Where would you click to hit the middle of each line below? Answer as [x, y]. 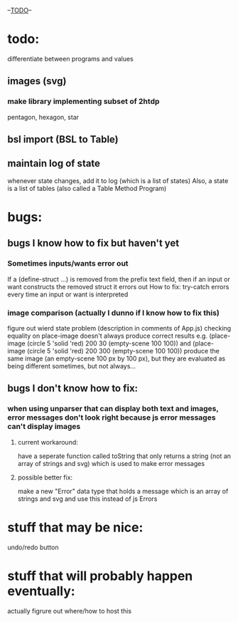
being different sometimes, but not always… [72, 366]
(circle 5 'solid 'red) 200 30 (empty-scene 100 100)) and [109, 343]
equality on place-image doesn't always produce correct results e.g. [108, 336]
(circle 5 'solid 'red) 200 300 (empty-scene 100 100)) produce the [124, 351]
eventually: [42, 591]
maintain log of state [54, 164]
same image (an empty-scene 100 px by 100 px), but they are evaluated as [117, 358]
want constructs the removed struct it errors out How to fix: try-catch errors [118, 286]
